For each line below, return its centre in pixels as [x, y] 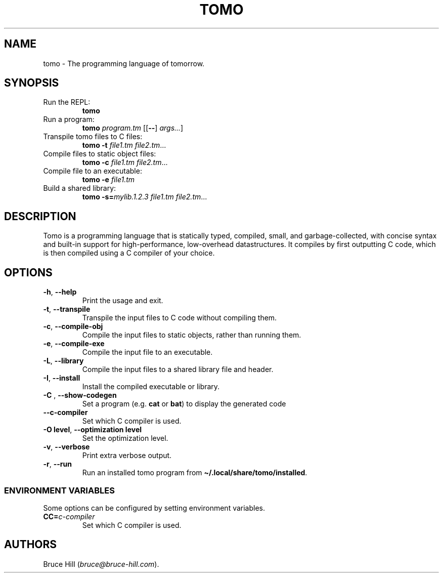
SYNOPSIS [32, 83]
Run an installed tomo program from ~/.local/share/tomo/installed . [195, 473]
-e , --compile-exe [74, 344]
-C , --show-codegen [80, 395]
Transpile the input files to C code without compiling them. [180, 318]
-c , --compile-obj [73, 326]
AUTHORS [31, 545]
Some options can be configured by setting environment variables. [154, 508]
